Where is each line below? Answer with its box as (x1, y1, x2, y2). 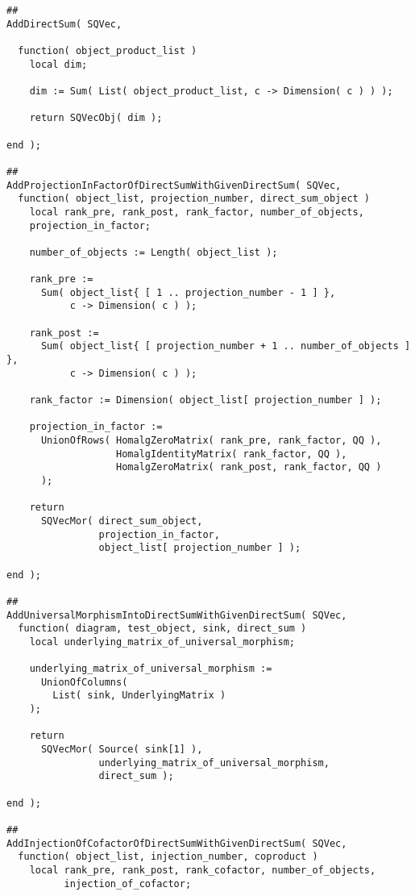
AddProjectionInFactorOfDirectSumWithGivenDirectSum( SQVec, (6, 179, 342, 191)
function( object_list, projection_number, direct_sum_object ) (18, 193, 371, 205)
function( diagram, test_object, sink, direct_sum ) (18, 623, 307, 635)
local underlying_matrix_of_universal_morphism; (29, 636, 295, 648)
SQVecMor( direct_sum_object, (40, 515, 203, 527)
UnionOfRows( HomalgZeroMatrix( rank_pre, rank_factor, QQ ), (40, 435, 382, 446)
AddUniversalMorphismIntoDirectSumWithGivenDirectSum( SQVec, (6, 609, 347, 621)
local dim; (29, 58, 88, 70)
